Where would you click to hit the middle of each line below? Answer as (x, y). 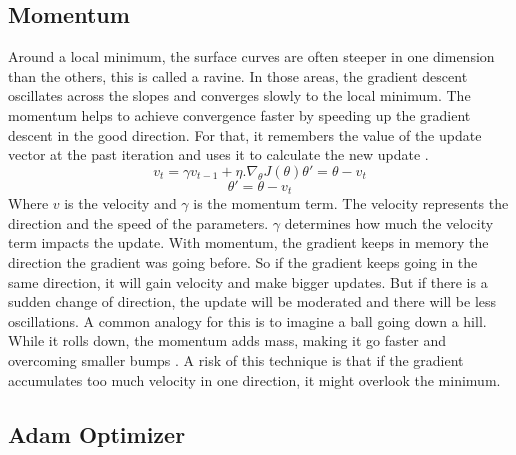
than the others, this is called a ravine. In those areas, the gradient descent (238, 75)
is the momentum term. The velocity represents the (351, 203)
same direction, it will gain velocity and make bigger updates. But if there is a (248, 281)
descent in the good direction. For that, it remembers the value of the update (245, 134)
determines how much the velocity (389, 222)
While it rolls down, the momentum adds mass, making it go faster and (227, 340)
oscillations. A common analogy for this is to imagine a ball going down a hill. (247, 320)
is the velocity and (120, 203)
